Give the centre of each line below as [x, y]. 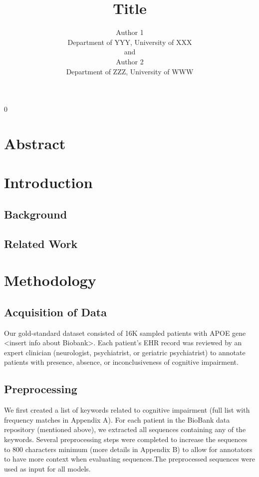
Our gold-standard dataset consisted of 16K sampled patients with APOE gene [125, 333]
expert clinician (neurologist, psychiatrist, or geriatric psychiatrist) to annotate [125, 352]
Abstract [35, 143]
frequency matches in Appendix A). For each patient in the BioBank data [117, 419]
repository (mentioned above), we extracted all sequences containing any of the [125, 429]
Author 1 [130, 32]
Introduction [48, 182]
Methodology [50, 280]
